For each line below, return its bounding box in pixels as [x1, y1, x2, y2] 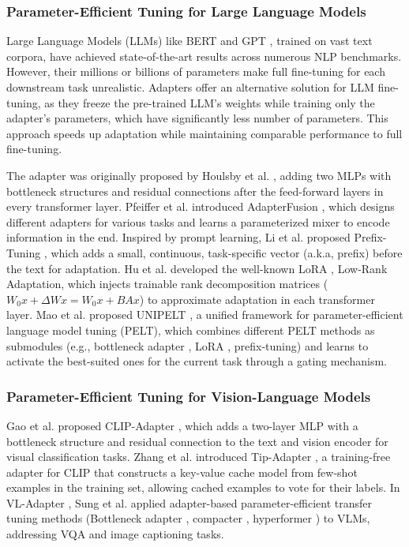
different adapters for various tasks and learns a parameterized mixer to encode [6, 213, 390, 230]
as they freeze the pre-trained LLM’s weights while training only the [44, 94, 375, 111]
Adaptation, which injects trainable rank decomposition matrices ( [6, 275, 328, 292]
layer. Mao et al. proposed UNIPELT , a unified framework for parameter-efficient [6, 306, 403, 323]
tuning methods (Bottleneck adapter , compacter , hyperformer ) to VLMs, [6, 510, 370, 526]
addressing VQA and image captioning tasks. [6, 526, 224, 542]
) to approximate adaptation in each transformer [139, 290, 375, 307]
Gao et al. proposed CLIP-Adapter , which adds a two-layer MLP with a [6, 417, 358, 433]
